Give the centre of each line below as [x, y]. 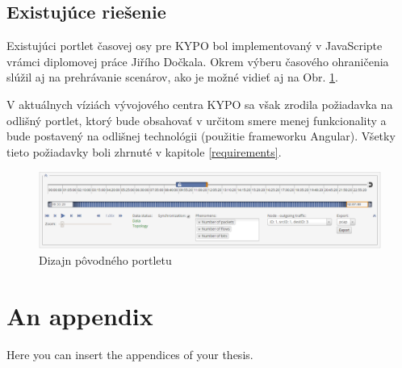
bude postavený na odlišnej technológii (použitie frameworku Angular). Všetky [201, 136]
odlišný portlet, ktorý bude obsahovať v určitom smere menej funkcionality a [197, 120]
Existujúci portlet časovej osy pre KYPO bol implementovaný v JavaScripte [195, 46]
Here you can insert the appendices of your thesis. [130, 354]
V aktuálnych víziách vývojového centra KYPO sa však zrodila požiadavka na [200, 104]
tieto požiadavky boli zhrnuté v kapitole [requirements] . [144, 151]
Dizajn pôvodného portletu [105, 260]
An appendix [80, 315]
